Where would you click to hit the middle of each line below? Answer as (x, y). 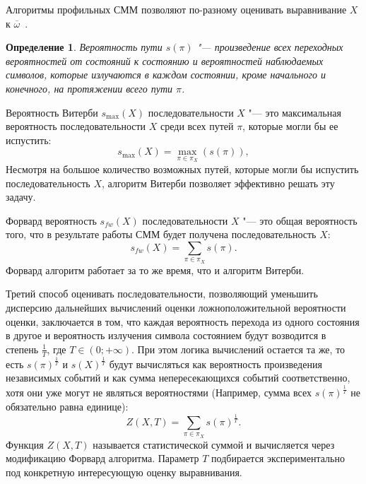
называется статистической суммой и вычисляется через (214, 444)
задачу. (21, 197)
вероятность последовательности (76, 126)
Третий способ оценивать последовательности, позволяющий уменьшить (162, 294)
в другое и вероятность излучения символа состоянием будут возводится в (166, 335)
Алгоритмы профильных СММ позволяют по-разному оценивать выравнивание (176, 9)
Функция (25, 444)
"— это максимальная (295, 112)
